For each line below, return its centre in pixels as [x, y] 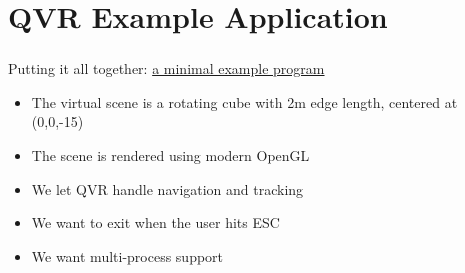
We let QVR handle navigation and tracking [167, 188]
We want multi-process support [127, 255]
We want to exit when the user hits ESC [155, 222]
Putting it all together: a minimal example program [166, 68]
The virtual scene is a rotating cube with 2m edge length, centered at [244, 101]
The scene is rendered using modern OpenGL [170, 155]
